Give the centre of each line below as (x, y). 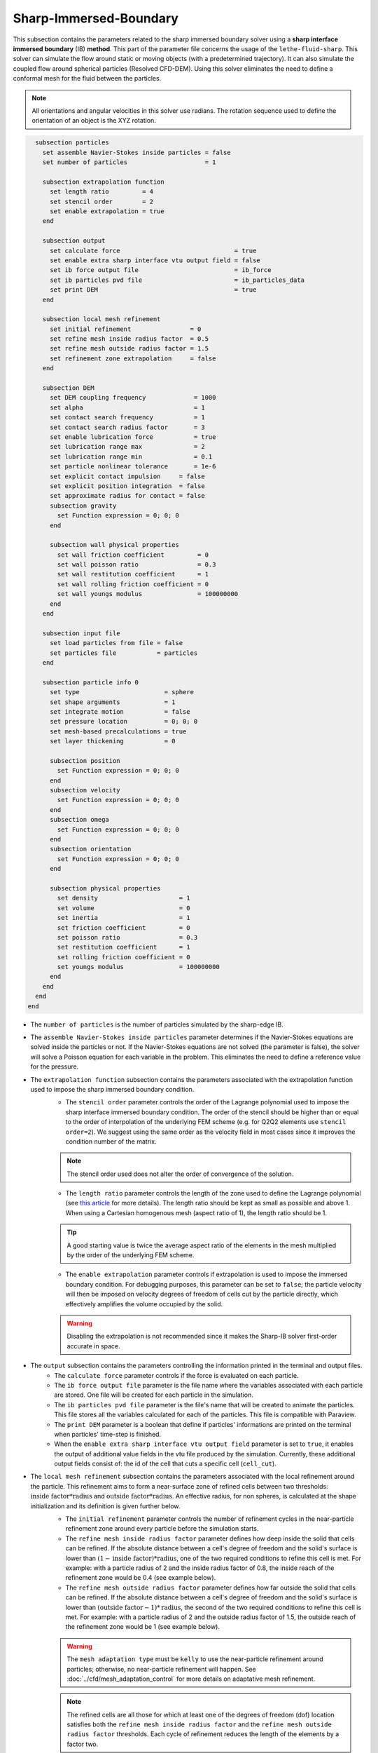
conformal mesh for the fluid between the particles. (87, 79)
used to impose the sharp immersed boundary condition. (112, 1089)
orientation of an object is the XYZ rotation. (94, 121)
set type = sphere (122, 692)
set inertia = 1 (124, 918)
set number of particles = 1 (129, 162)
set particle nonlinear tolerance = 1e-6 (133, 467)
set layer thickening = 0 (113, 741)
